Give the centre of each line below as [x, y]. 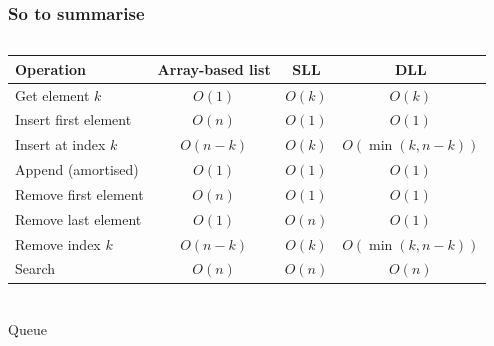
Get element [52, 94]
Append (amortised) [77, 169]
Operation [51, 68]
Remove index [58, 243]
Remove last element [78, 218]
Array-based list [214, 68]
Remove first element [79, 193]
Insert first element [73, 119]
